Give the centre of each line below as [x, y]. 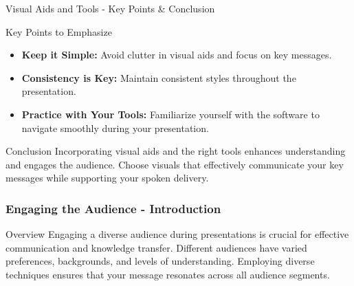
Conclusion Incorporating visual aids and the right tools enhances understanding [176, 151]
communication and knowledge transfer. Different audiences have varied [156, 247]
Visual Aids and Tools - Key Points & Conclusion [110, 8]
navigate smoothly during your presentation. [115, 128]
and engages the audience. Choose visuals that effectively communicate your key [175, 164]
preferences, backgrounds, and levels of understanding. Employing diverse [160, 261]
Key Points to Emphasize [59, 31]
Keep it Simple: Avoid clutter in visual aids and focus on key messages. [177, 55]
